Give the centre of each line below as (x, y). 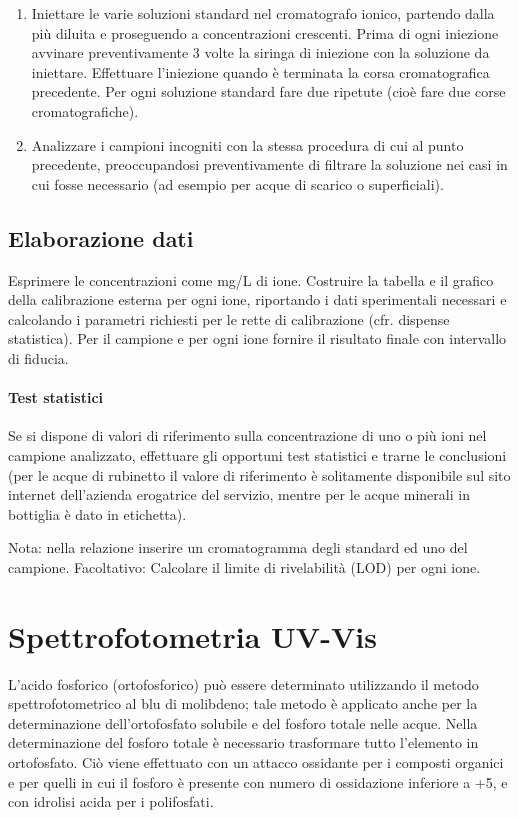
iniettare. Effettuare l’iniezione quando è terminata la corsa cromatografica (260, 71)
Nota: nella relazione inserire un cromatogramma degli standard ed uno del (238, 547)
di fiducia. (38, 357)
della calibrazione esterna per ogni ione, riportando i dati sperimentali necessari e (257, 299)
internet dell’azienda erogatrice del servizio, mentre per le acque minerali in (239, 494)
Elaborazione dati (101, 237)
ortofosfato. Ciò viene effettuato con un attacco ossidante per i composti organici (256, 761)
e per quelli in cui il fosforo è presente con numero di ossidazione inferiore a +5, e (258, 781)
